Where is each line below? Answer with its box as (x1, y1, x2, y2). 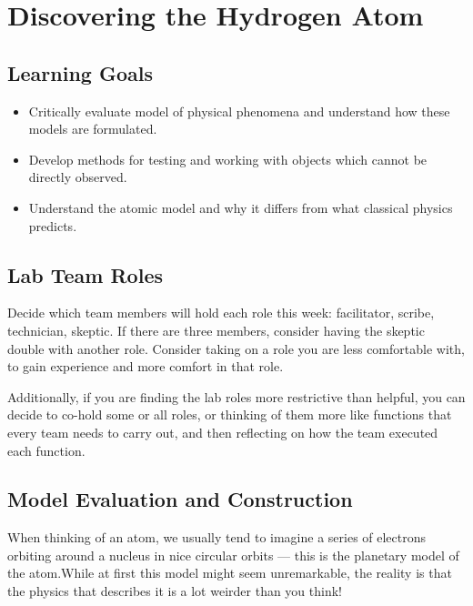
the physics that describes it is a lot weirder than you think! (7, 581, 343, 601)
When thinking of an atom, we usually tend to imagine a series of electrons (7, 528, 427, 547)
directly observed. (28, 167, 127, 187)
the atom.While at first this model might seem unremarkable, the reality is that (7, 563, 452, 582)
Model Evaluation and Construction (7, 485, 353, 513)
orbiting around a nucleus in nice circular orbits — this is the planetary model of (7, 545, 459, 564)
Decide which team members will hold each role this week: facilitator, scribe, (7, 303, 435, 322)
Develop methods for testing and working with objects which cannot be (28, 149, 428, 168)
